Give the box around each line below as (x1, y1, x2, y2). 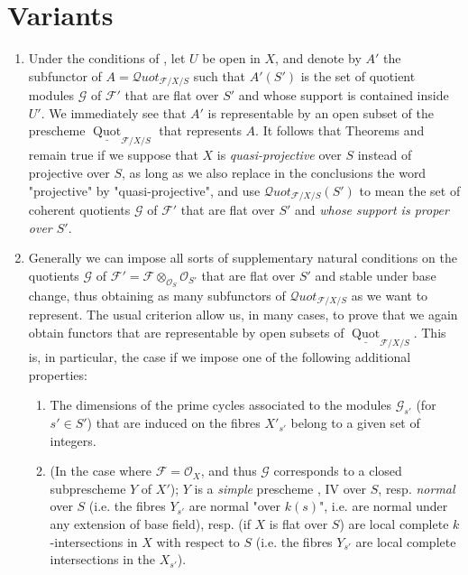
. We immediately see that (41, 103, 187, 122)
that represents (159, 121, 242, 140)
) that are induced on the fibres (87, 413, 261, 432)
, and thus (200, 461, 257, 480)
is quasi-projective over (216, 145, 342, 164)
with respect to (156, 532, 240, 551)
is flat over (269, 515, 328, 533)
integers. (50, 431, 96, 450)
